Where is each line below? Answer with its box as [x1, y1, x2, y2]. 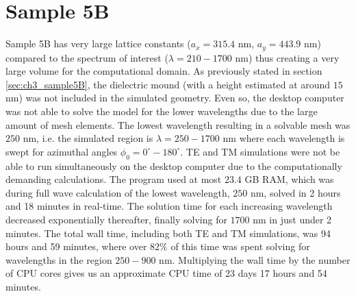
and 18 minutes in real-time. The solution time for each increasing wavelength [5, 199, 333, 213]
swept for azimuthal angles [5, 144, 118, 158]
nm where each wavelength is [222, 131, 345, 145]
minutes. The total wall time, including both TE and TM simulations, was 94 [5, 225, 331, 240]
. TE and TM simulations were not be [180, 144, 340, 158]
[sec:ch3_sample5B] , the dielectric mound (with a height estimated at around [5, 77, 331, 91]
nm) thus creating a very [235, 50, 340, 64]
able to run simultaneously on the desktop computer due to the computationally [5, 158, 342, 173]
